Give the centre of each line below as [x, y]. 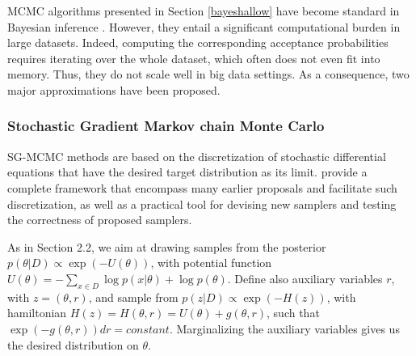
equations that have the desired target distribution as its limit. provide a [187, 172]
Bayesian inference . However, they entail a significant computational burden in [204, 26]
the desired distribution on [73, 344]
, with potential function [211, 263]
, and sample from [133, 297]
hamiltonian [37, 313]
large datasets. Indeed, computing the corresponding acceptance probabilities [198, 42]
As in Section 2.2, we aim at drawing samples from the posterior [167, 246]
